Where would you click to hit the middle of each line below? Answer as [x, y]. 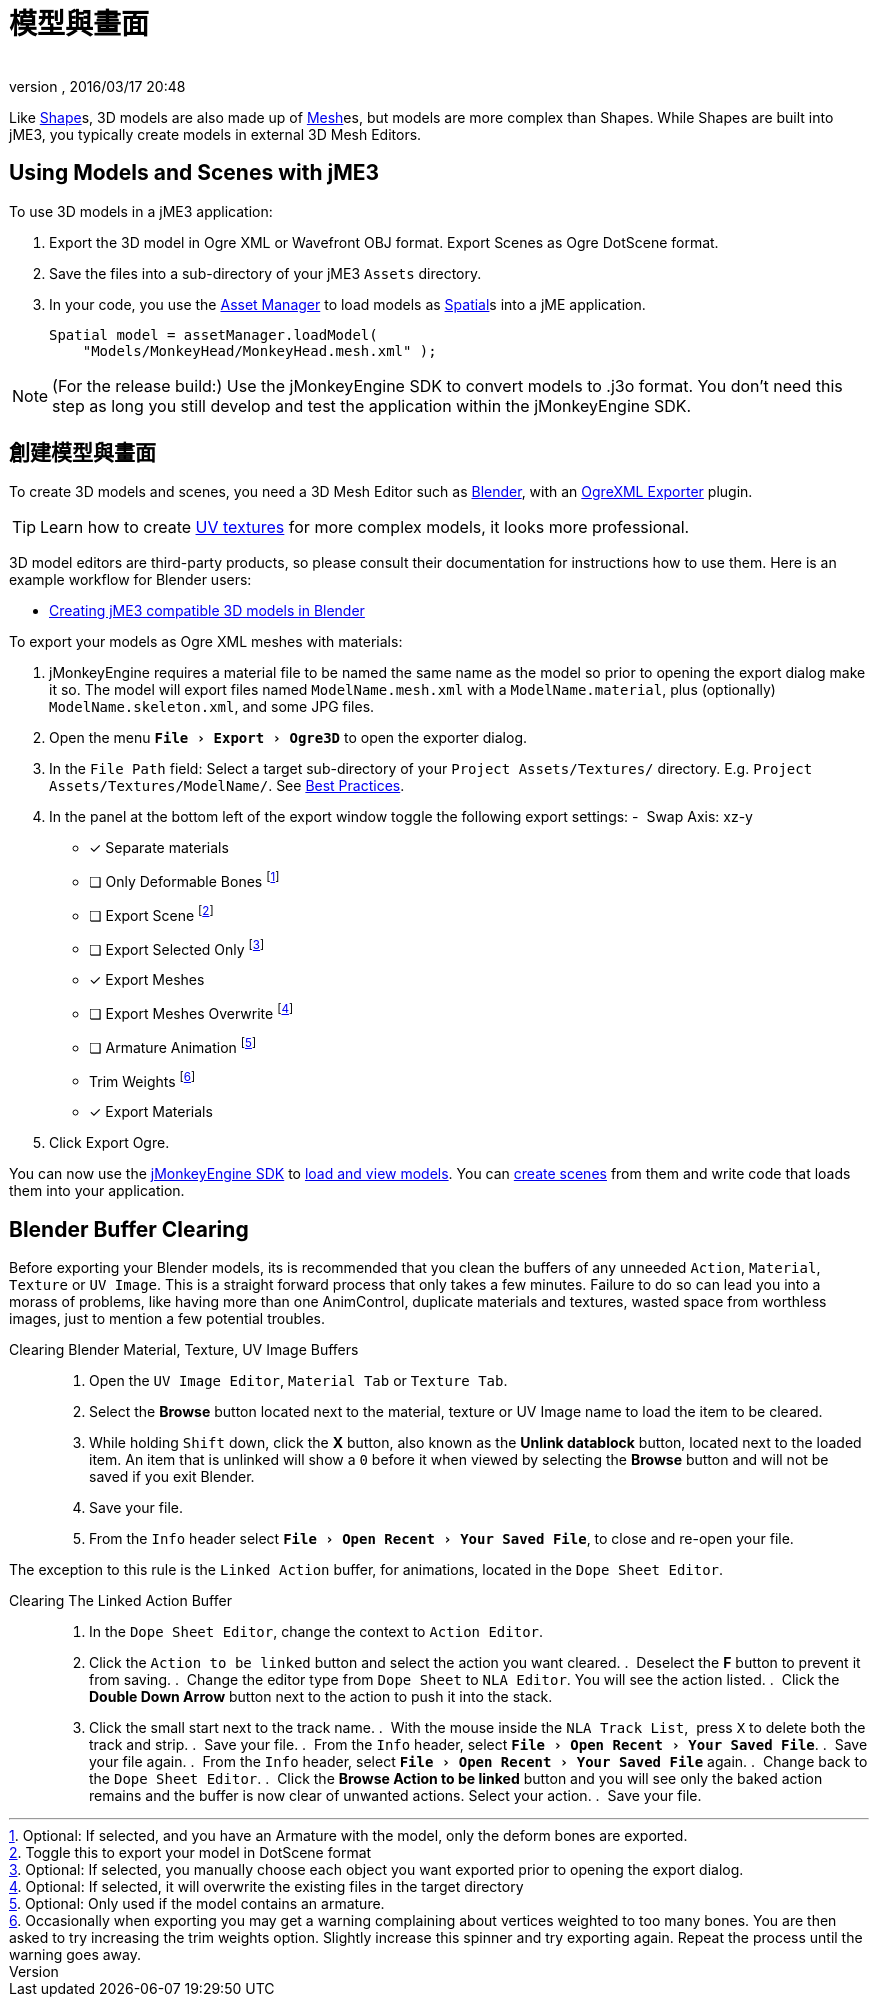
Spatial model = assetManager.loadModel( [213, 334]
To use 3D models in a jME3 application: [141, 211]
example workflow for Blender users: [130, 580]
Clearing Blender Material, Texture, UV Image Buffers [184, 1350]
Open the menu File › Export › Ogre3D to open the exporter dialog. [288, 738]
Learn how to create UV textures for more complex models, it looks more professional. [365, 527]
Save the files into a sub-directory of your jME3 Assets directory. [265, 273]
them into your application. [97, 1191]
